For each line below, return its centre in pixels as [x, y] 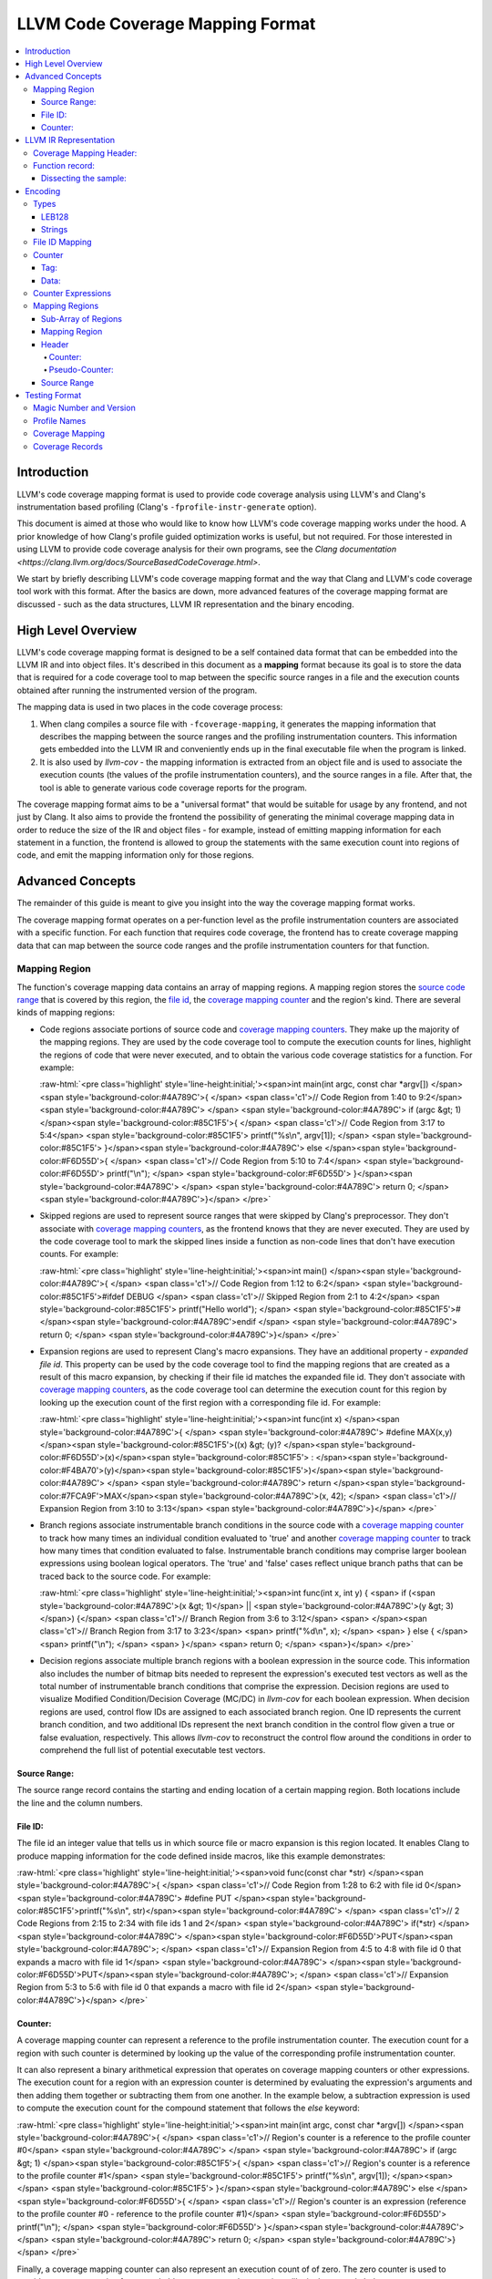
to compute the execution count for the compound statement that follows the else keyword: [188, 2108]
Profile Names [60, 420]
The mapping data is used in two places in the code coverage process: [150, 707]
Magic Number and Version [84, 408]
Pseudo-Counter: [81, 370]
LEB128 [55, 217]
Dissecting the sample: [84, 179]
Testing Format [53, 396]
